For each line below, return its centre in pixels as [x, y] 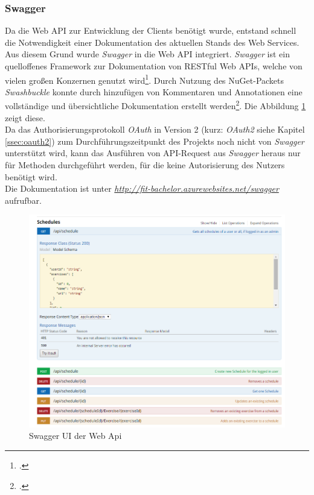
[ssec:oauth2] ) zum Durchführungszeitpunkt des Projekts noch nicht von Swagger [155, 141]
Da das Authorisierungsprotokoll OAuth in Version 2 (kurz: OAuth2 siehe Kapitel [155, 129]
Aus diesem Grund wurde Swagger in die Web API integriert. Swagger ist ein [147, 54]
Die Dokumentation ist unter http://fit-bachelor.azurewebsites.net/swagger [142, 188]
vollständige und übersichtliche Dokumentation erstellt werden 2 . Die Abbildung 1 [155, 105]
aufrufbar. [23, 200]
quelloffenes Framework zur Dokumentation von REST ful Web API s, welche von [154, 66]
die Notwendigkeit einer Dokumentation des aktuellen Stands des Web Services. [152, 42]
